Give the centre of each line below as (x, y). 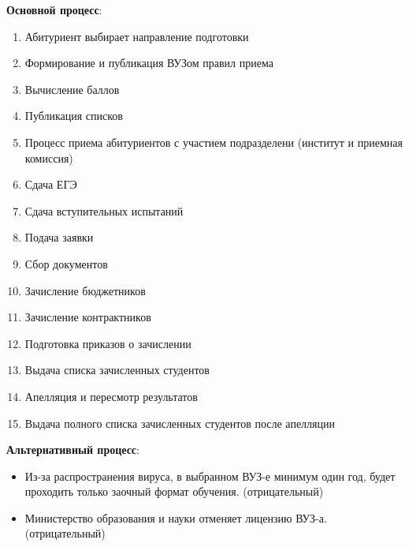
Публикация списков (74, 116)
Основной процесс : (54, 9)
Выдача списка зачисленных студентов (117, 370)
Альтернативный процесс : (73, 450)
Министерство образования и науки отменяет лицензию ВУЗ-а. (176, 517)
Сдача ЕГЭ (51, 184)
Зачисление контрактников (88, 317)
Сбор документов (66, 263)
